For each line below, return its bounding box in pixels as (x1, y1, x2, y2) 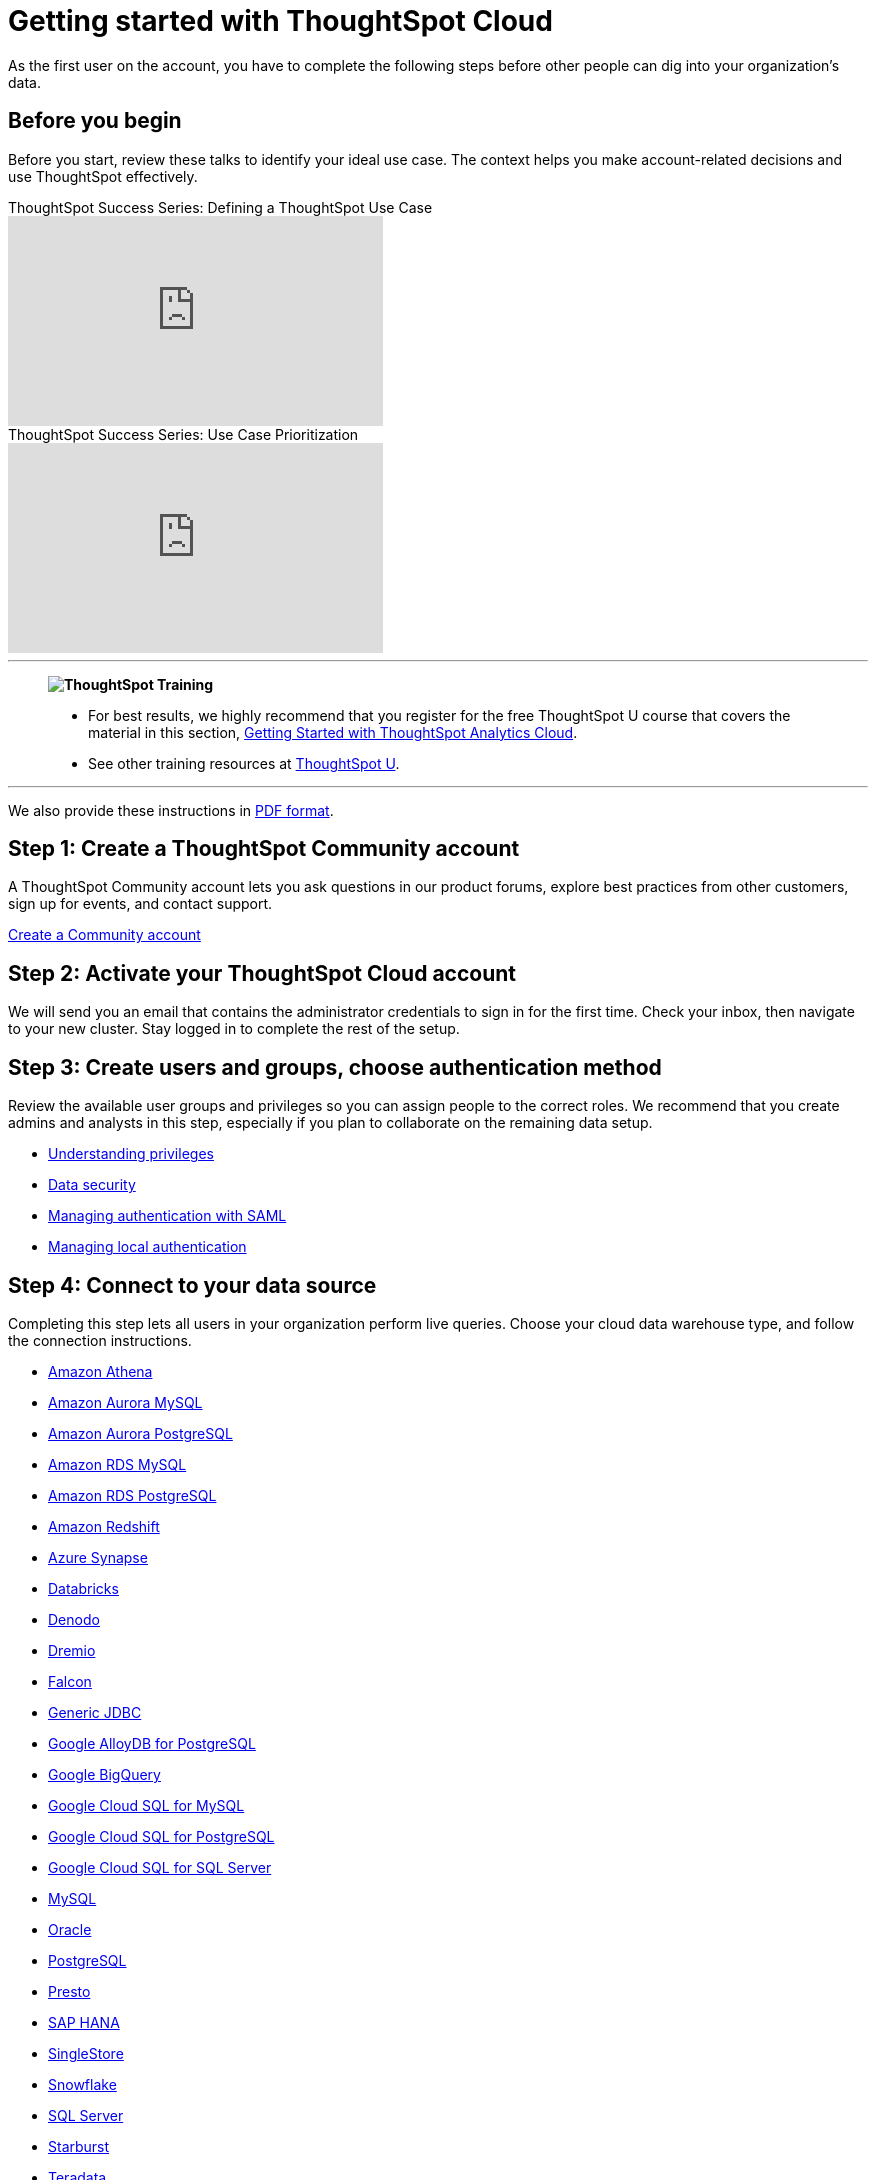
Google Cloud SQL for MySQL (48, 1796, 245, 1814)
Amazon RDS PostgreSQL (48, 1486, 217, 1504)
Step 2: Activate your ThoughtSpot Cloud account (8, 960, 517, 986)
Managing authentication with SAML (48, 1207, 287, 1225)
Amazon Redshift (48, 1517, 160, 1535)
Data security (48, 1176, 136, 1194)
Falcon (48, 1672, 92, 1690)
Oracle (48, 1920, 92, 1938)
